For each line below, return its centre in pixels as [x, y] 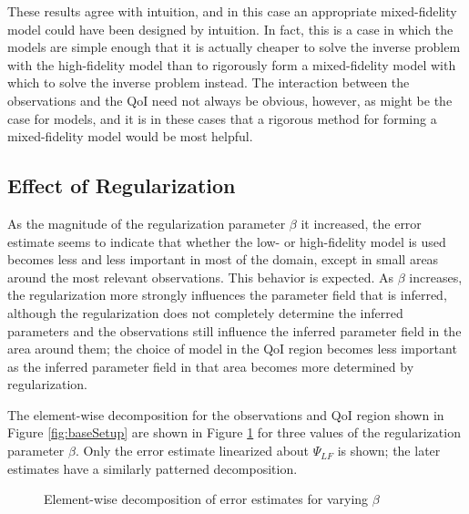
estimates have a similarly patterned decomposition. [153, 468]
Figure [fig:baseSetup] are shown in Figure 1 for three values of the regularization [234, 432]
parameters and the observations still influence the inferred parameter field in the [234, 330]
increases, [436, 277]
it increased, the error [361, 223]
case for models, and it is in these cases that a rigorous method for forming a [222, 118]
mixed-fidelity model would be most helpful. [130, 136]
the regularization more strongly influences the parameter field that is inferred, [227, 295]
